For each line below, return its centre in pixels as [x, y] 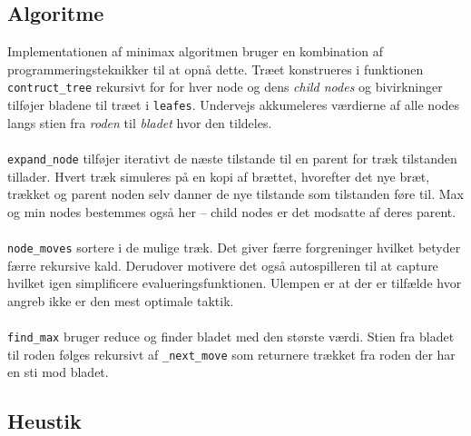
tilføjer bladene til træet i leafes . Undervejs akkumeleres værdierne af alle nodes [234, 105]
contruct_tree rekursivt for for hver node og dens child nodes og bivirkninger [225, 87]
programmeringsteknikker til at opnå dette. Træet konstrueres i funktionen [216, 69]
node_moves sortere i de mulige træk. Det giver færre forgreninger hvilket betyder [234, 247]
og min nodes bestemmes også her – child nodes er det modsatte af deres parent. [232, 211]
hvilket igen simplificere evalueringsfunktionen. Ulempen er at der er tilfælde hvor [235, 283]
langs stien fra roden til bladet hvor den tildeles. [140, 122]
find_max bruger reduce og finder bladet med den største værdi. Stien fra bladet [231, 336]
